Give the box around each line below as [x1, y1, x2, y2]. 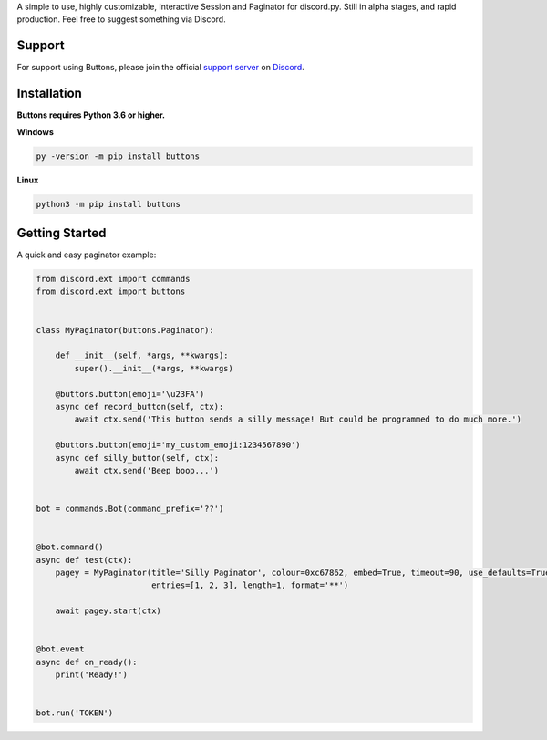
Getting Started [16, 224, 107, 241]
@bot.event [36, 644, 85, 654]
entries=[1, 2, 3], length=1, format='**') [150, 580, 349, 590]
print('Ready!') [55, 670, 128, 680]
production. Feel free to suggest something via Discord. [16, 14, 227, 25]
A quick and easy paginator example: [16, 249, 157, 260]
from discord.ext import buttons [36, 287, 186, 297]
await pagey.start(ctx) [55, 606, 161, 616]
